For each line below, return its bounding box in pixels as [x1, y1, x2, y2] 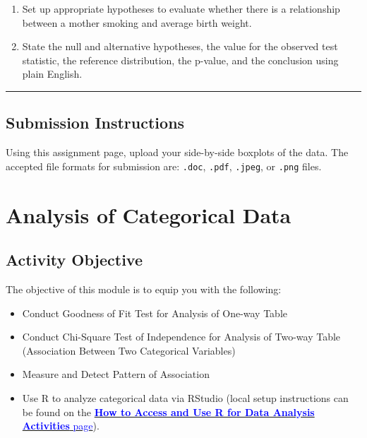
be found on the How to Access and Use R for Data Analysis [22, 404, 315, 419]
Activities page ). [22, 418, 100, 433]
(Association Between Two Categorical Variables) [22, 343, 236, 357]
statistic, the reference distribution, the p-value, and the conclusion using [22, 52, 339, 67]
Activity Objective [6, 249, 143, 271]
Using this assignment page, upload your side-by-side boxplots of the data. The [6, 145, 349, 160]
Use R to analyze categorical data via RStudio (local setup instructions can [22, 390, 349, 405]
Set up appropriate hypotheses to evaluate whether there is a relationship [22, 1, 340, 16]
